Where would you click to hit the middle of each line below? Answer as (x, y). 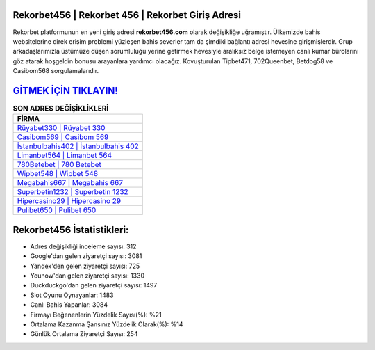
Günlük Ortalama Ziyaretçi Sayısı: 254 (84, 334)
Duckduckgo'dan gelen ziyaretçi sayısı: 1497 (94, 285)
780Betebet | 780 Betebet (59, 165)
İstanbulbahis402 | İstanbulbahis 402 (78, 146)
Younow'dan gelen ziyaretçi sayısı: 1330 (87, 276)
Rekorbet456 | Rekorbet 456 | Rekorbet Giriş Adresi (127, 15)
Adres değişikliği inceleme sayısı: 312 (83, 246)
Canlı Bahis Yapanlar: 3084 (69, 305)
